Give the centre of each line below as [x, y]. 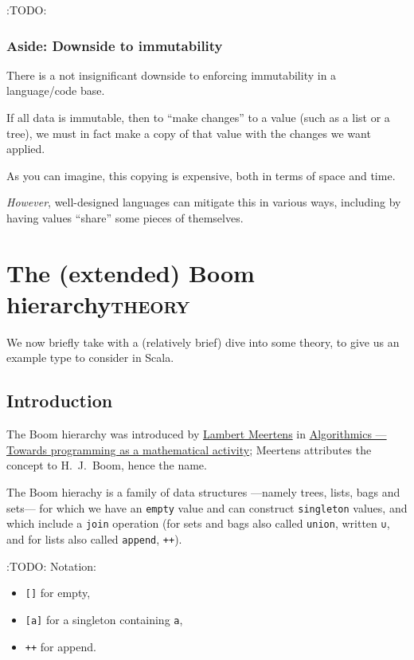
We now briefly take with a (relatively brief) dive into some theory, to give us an [203, 342]
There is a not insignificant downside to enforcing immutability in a [172, 75]
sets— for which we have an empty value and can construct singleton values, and [207, 507]
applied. [26, 149]
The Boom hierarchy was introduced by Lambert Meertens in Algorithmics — [197, 434]
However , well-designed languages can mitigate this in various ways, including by [204, 202]
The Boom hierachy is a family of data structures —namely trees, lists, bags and [203, 492]
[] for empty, [58, 593]
